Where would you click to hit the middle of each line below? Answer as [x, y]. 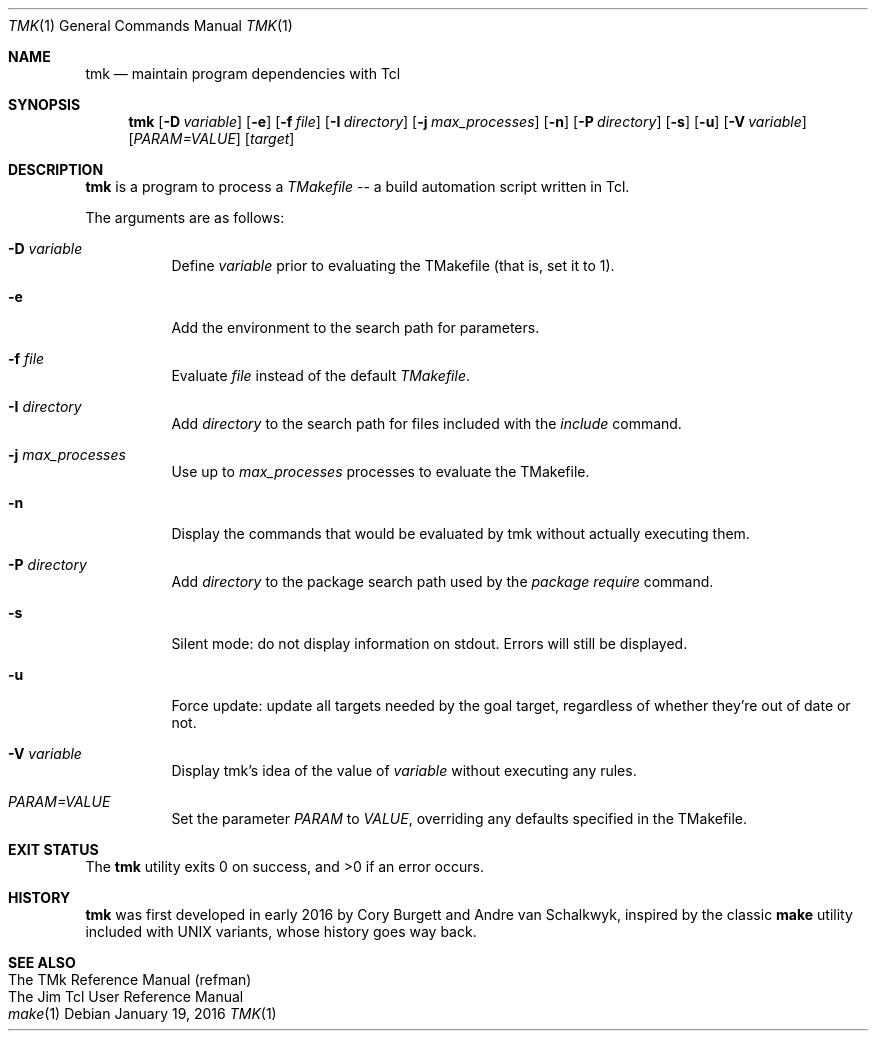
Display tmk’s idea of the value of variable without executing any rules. [404, 770]
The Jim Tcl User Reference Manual [126, 996]
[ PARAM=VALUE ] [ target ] [211, 138]
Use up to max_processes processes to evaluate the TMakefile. [380, 471]
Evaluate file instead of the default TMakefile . [320, 375]
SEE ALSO [42, 962]
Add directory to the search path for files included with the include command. [426, 423]
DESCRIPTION [56, 169]
